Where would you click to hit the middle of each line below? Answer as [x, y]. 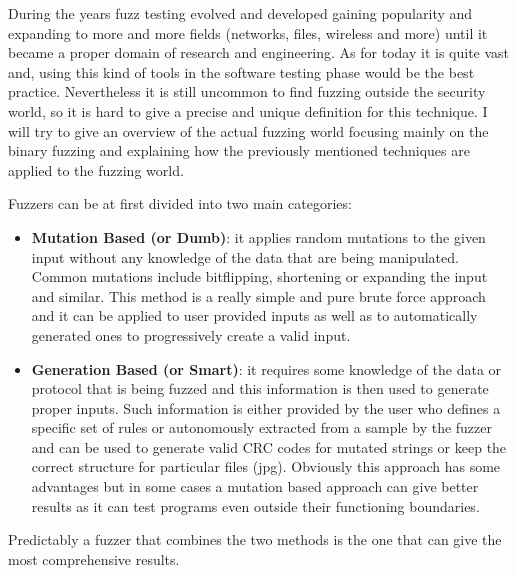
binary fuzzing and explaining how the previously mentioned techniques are [239, 150]
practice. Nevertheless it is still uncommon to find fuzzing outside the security [247, 91]
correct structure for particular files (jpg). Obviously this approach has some [266, 466]
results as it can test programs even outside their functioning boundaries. [255, 505]
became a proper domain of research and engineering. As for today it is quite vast [259, 52]
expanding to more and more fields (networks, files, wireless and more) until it [248, 32]
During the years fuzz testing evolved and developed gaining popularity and [240, 13]
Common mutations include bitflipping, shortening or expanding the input [259, 276]
